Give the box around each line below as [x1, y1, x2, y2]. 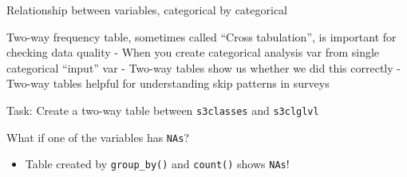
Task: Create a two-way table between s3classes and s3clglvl [6, 101, 319, 118]
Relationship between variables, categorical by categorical [6, 2, 288, 18]
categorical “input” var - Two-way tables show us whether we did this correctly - [6, 59, 401, 76]
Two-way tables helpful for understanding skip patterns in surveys [6, 75, 330, 92]
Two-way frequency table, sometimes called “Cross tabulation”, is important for [6, 28, 397, 45]
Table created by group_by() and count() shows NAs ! [25, 155, 290, 172]
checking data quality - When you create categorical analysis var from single [6, 44, 380, 61]
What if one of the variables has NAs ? [6, 128, 189, 145]
